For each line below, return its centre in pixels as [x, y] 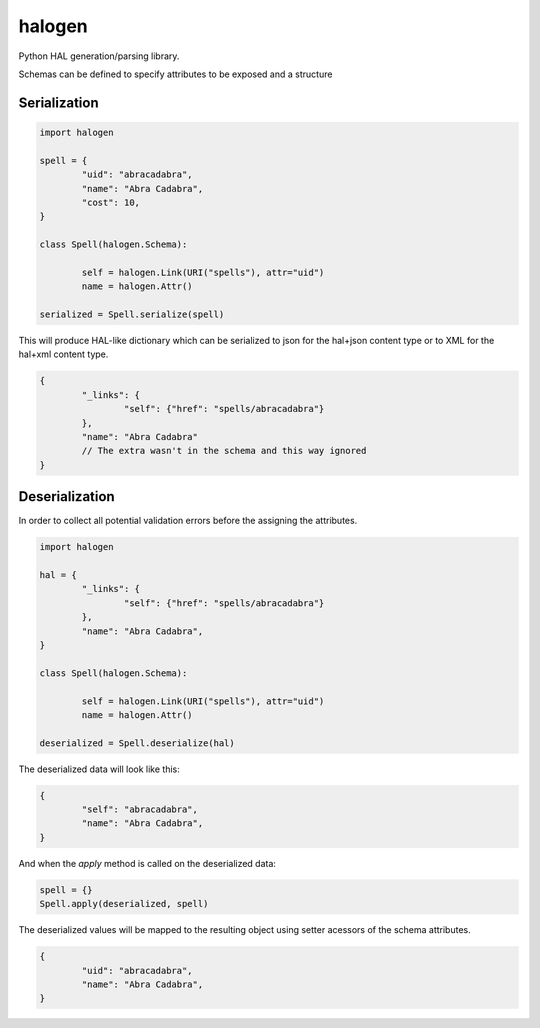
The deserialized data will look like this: [99, 769]
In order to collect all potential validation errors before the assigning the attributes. [188, 521]
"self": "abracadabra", [140, 809]
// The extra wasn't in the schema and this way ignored [224, 451]
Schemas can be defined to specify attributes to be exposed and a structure [175, 74]
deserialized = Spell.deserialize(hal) [137, 743]
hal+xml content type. [63, 354]
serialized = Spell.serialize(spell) [132, 314]
